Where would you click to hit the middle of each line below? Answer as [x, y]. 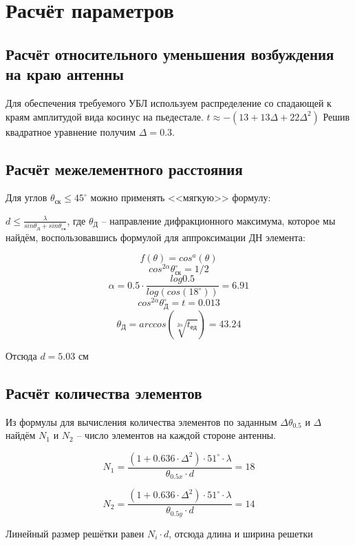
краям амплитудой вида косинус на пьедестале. [105, 116]
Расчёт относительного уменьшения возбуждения [170, 53]
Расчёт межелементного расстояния [124, 168]
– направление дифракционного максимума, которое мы [218, 220]
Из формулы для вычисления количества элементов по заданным [141, 421]
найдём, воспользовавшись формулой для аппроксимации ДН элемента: [155, 237]
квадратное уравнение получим [71, 131]
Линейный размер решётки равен [75, 533]
